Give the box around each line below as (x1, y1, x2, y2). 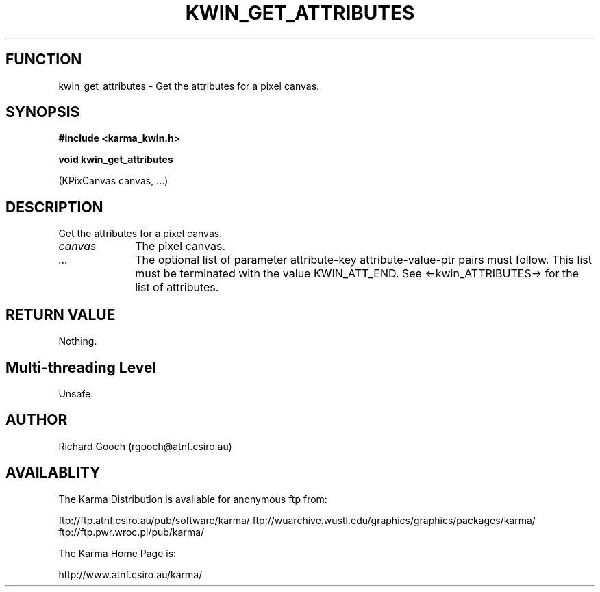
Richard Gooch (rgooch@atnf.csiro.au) (58, 440, 232, 452)
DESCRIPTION (5, 198, 103, 216)
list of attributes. (135, 280, 219, 295)
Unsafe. (58, 387, 94, 399)
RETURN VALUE (5, 306, 116, 323)
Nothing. (58, 335, 97, 347)
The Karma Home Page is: (58, 547, 177, 559)
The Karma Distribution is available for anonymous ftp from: (58, 493, 327, 505)
